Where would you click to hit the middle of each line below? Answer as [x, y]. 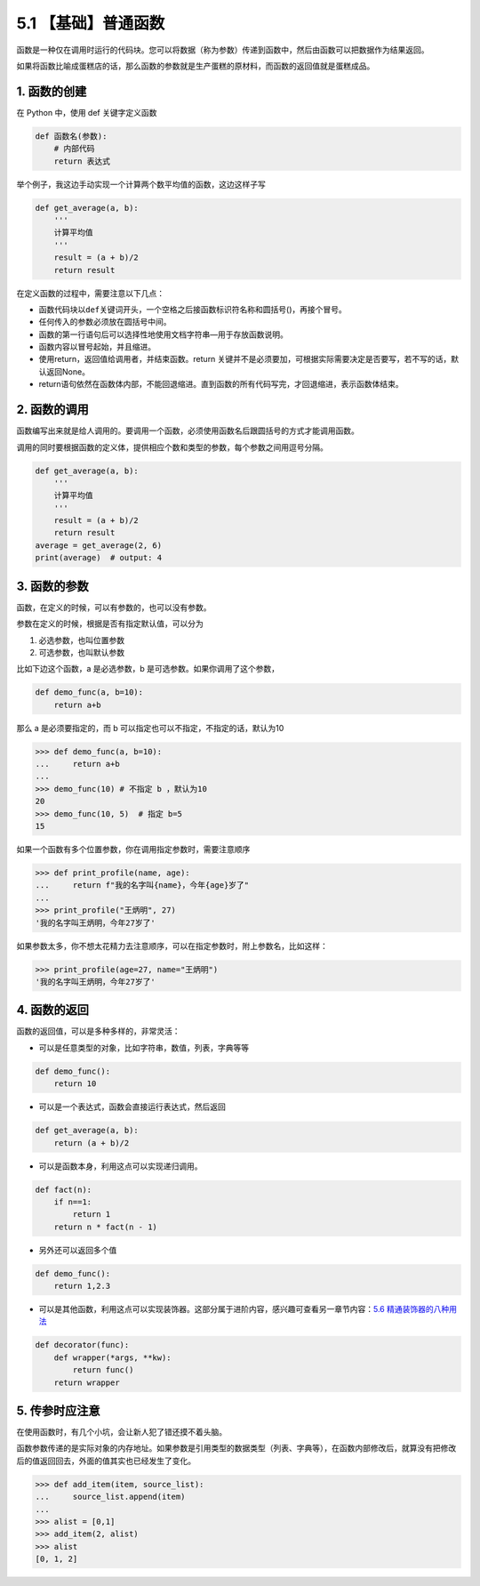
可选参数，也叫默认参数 [81, 652]
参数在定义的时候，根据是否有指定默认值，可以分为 [110, 624]
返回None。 [68, 371]
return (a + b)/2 [92, 1143]
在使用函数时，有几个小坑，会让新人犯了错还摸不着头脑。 [121, 1432]
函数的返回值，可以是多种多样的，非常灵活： [98, 1031]
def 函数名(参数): [71, 136]
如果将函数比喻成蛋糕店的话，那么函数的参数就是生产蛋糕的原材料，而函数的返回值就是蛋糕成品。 [196, 66]
